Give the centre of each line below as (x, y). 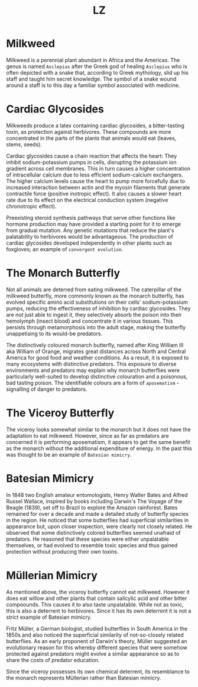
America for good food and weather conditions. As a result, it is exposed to (98, 357)
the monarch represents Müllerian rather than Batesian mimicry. (84, 678)
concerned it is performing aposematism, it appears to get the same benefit (98, 442)
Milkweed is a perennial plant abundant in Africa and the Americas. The (93, 60)
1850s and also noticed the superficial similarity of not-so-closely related (95, 635)
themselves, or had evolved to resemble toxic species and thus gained (92, 545)
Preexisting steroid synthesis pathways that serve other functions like (91, 217)
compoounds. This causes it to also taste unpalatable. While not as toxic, (95, 604)
